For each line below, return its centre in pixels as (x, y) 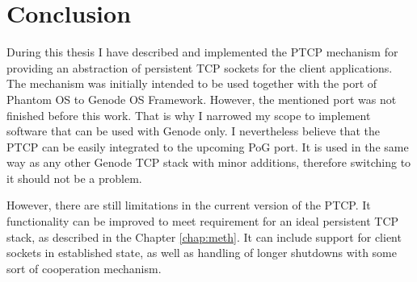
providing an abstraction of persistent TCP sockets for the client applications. (200, 67)
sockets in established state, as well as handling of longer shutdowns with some (202, 253)
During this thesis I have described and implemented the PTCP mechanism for (202, 52)
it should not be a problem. (74, 178)
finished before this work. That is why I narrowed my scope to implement (189, 115)
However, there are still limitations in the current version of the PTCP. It (189, 205)
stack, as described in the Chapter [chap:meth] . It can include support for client (204, 236)
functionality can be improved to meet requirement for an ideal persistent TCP (203, 221)
